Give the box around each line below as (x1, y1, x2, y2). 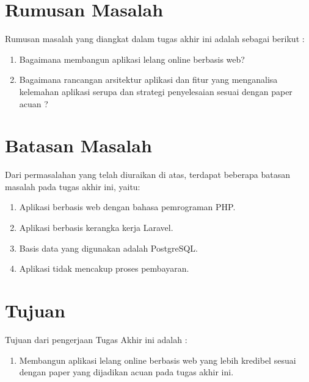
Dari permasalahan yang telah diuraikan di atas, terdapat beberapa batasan (5, 168, 290, 181)
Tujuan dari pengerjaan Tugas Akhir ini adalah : (5, 333, 187, 345)
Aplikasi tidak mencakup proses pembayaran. (19, 262, 189, 275)
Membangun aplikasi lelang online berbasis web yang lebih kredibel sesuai (19, 353, 296, 366)
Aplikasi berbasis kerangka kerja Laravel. (19, 221, 173, 233)
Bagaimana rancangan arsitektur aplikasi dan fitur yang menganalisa (19, 73, 278, 86)
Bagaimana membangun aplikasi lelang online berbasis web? (19, 52, 245, 65)
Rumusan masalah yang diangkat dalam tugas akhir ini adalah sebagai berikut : (5, 32, 305, 45)
